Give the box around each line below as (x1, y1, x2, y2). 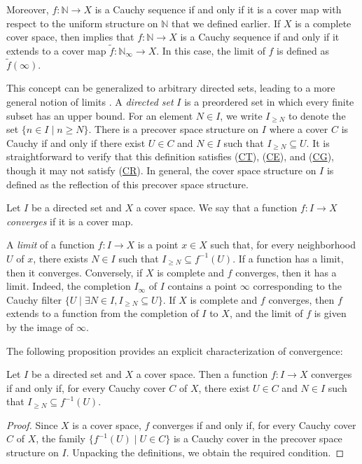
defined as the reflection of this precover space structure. (6, 176, 249, 191)
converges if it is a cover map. (6, 213, 134, 228)
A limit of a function (6, 237, 95, 252)
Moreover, (6, 2, 49, 16)
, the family (36, 431, 86, 446)
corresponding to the (253, 279, 342, 293)
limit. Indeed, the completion (6, 279, 131, 293)
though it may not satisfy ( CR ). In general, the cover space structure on (6, 162, 316, 177)
